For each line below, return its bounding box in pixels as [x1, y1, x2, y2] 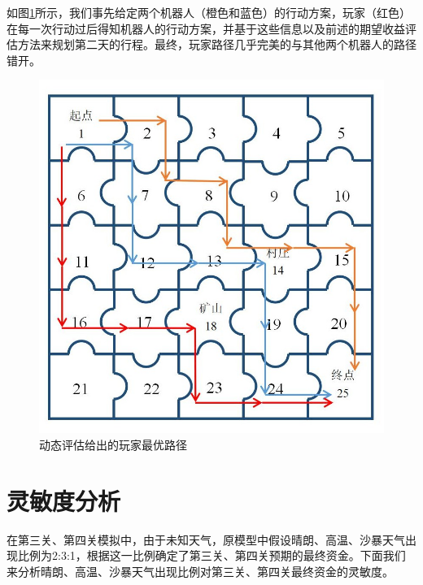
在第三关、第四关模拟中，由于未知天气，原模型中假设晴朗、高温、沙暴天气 [7, 531, 405, 548]
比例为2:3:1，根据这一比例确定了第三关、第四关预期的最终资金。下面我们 [17, 547, 406, 564]
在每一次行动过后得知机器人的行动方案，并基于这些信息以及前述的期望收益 [7, 19, 405, 37]
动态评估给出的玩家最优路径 [39, 436, 187, 453]
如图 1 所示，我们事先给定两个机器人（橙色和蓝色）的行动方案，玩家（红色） [7, 4, 411, 20]
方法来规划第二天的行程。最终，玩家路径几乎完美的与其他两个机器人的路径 [17, 36, 416, 53]
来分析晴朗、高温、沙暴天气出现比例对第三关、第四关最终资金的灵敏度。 [7, 562, 394, 579]
